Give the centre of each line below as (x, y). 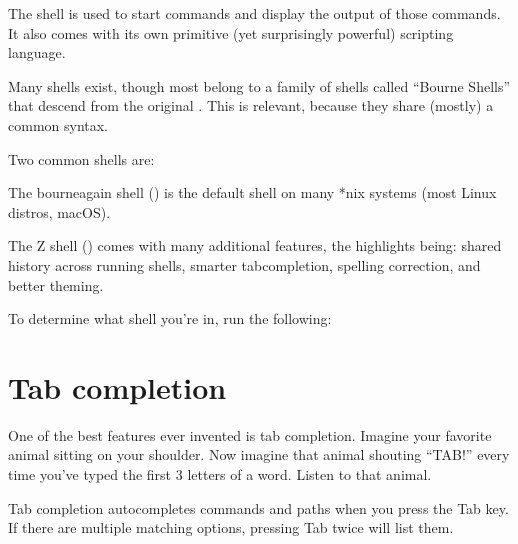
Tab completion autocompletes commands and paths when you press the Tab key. (258, 507)
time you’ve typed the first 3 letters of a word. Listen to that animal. (220, 474)
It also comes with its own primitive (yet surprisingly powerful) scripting (231, 32)
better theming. (56, 284)
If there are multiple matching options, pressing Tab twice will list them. (231, 527)
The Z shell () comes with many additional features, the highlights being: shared (255, 245)
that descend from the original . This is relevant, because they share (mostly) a (251, 105)
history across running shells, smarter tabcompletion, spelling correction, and (244, 264)
